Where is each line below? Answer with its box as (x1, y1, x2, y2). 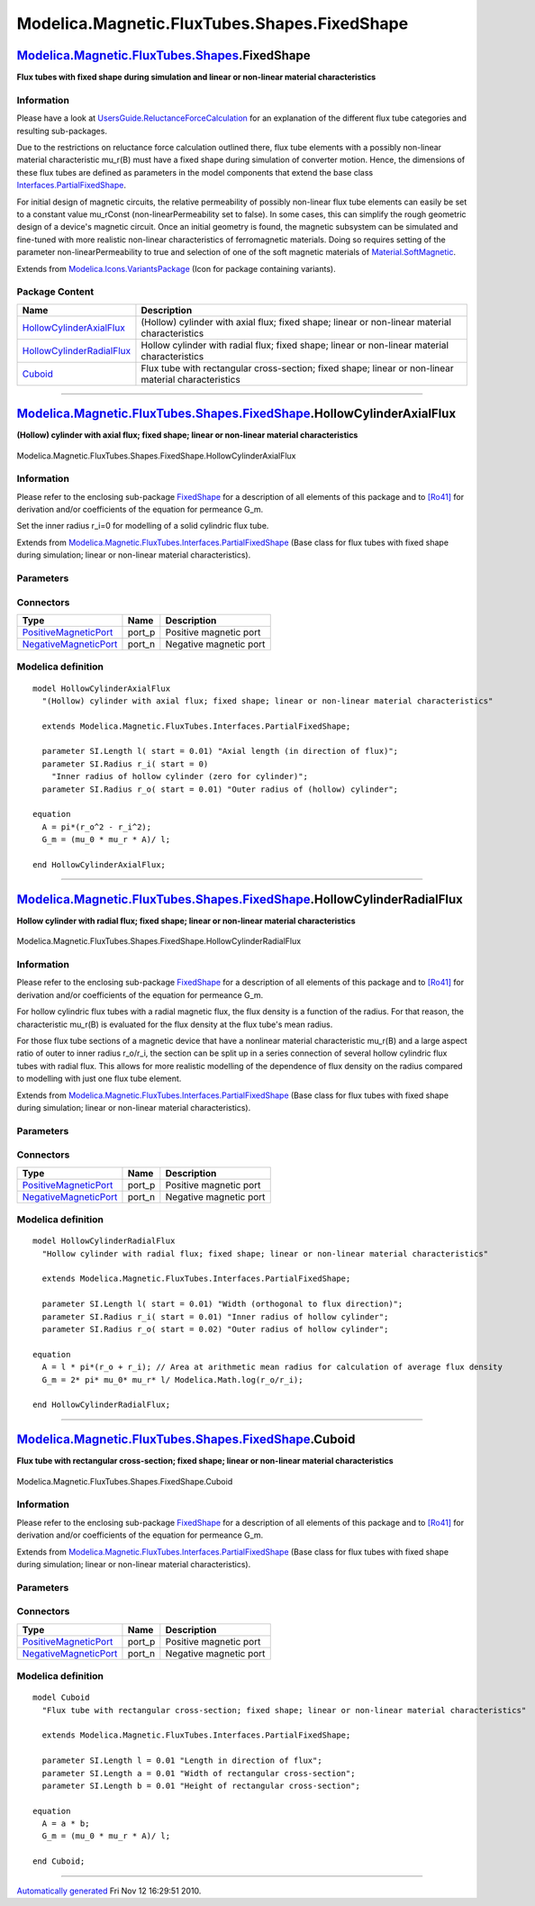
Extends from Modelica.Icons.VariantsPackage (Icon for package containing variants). (16, 263, 337, 274)
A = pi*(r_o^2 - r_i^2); (41, 821, 152, 832)
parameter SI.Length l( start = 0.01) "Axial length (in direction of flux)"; (41, 746, 399, 757)
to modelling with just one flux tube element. (16, 1073, 182, 1085)
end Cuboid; (32, 1856, 86, 1866)
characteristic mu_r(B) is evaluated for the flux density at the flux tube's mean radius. (16, 1019, 333, 1030)
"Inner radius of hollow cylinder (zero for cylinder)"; (50, 771, 308, 782)
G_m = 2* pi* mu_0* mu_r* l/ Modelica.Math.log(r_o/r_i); (41, 1375, 304, 1384)
